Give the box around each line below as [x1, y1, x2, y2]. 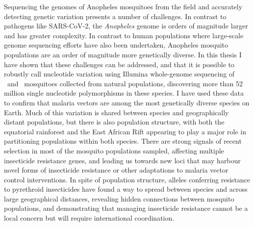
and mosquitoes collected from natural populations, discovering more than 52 [7, 78, 243, 88]
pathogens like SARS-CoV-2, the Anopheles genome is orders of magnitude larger [4, 21, 248, 31]
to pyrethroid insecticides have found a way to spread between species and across [4, 184, 248, 194]
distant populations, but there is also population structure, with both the [4, 117, 225, 127]
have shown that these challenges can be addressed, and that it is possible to [4, 59, 235, 69]
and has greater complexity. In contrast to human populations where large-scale [4, 30, 244, 40]
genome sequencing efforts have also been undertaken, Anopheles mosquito [4, 40, 228, 50]
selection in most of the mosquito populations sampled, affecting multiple [4, 145, 224, 155]
